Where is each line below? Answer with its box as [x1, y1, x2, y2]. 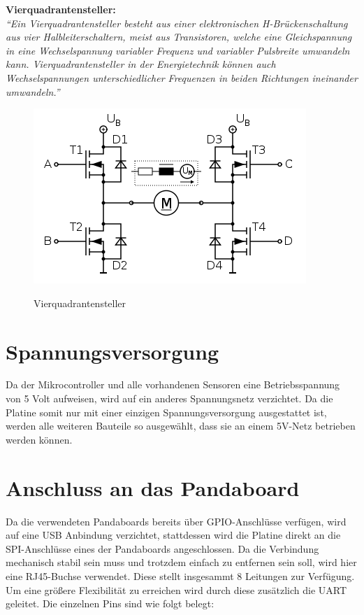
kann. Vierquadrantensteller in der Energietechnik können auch [6, 57, 276, 71]
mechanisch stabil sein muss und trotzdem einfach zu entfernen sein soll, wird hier [6, 555, 357, 570]
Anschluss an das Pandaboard [6, 473, 300, 502]
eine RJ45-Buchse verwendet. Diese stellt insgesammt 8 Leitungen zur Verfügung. [6, 568, 355, 583]
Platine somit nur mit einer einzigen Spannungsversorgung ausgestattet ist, [6, 404, 327, 419]
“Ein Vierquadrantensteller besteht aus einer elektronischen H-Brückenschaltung [6, 15, 348, 30]
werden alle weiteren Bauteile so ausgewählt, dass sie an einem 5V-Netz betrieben [6, 418, 356, 433]
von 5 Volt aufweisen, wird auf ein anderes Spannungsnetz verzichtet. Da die [6, 391, 333, 406]
